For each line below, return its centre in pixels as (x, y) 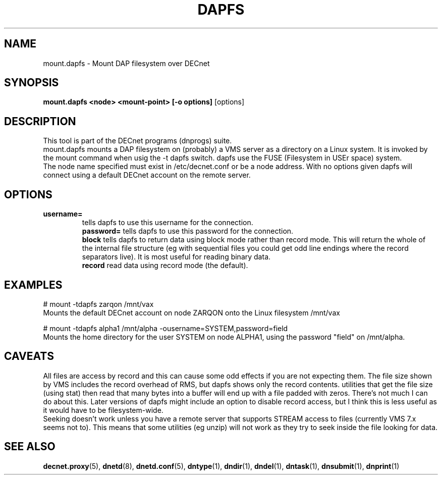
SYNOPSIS (32, 83)
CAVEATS (29, 356)
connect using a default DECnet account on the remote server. (147, 175)
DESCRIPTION (40, 121)
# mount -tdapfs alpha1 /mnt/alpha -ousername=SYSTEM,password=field (165, 328)
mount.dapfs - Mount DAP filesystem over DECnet (126, 63)
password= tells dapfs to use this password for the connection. (188, 231)
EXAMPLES (33, 285)
